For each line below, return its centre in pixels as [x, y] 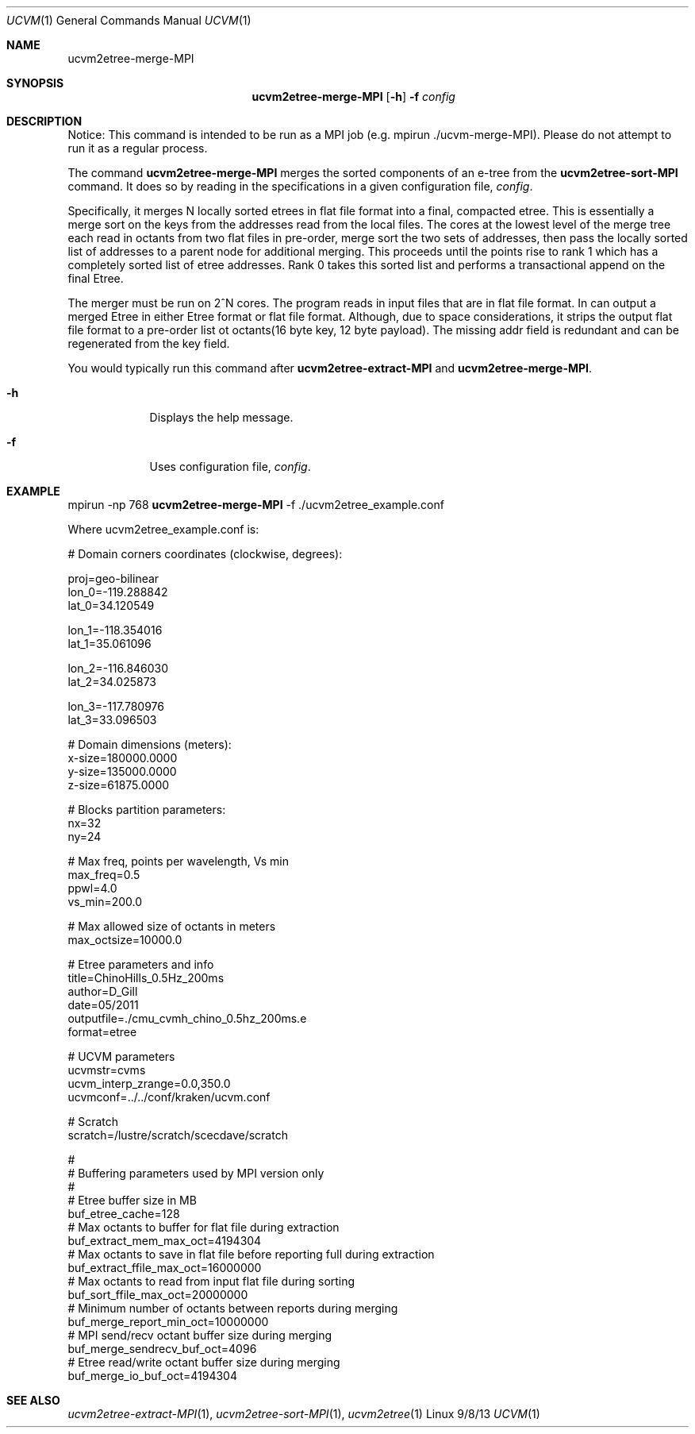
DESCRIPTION [44, 121]
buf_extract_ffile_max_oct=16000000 [165, 1268]
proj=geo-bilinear [113, 578]
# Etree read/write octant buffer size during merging [204, 1362]
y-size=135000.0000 [122, 771]
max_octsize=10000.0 [125, 940]
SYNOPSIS [35, 83]
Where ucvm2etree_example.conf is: [163, 529]
